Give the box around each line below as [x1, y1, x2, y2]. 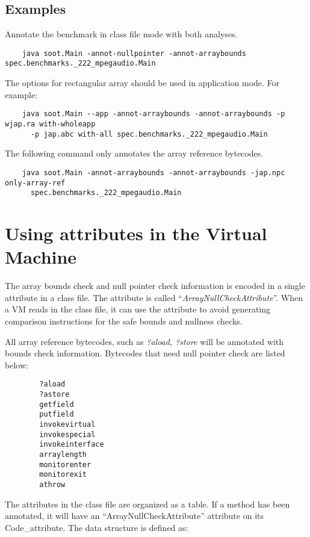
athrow [39, 480, 66, 489]
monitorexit [39, 470, 87, 479]
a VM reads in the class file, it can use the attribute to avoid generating [5, 303, 271, 315]
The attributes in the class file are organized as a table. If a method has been [5, 497, 290, 510]
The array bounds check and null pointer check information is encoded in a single [5, 279, 305, 292]
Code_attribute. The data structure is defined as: [5, 521, 188, 533]
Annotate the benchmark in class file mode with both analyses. [5, 28, 238, 40]
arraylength [39, 450, 87, 459]
